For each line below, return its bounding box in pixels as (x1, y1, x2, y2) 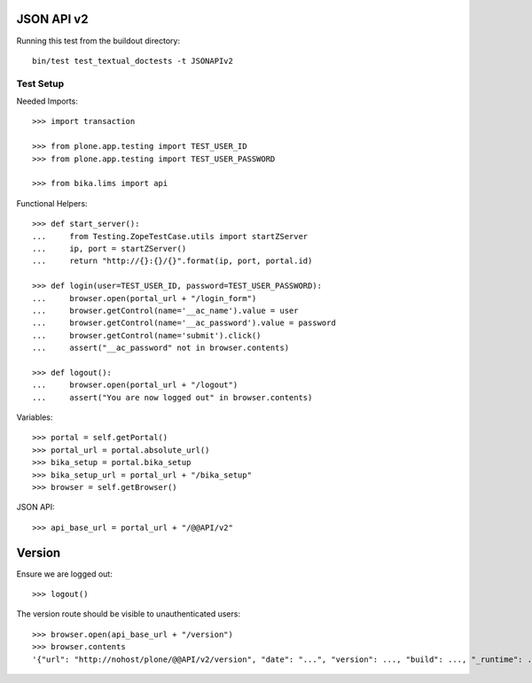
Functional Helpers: (16, 198, 88, 208)
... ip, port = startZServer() (32, 244, 187, 253)
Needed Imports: (16, 96, 79, 106)
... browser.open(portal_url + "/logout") (32, 380, 239, 390)
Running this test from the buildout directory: (16, 35, 181, 46)
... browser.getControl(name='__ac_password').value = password (32, 318, 336, 328)
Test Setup (16, 77, 65, 89)
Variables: (16, 412, 53, 423)
